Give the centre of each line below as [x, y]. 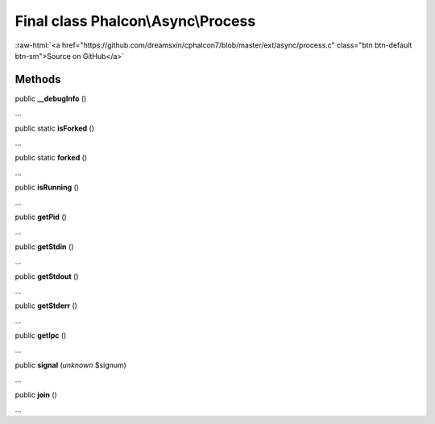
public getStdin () [44, 247]
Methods [38, 79]
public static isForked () [55, 128]
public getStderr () [46, 306]
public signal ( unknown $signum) [70, 365]
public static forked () [51, 158]
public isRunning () [47, 187]
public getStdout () [47, 276]
